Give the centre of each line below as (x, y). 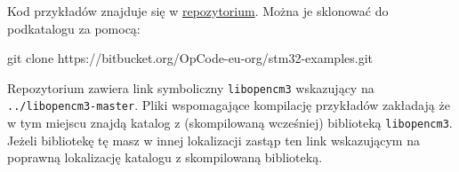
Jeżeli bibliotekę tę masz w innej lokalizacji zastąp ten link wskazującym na (213, 140)
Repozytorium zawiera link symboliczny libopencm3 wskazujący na (191, 87)
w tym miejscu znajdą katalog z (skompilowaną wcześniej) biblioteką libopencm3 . (230, 123)
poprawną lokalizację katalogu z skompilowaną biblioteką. (165, 157)
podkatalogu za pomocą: (74, 28)
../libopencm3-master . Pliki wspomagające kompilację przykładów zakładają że (229, 105)
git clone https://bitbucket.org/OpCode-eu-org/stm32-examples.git (190, 58)
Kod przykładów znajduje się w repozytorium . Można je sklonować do (198, 11)
